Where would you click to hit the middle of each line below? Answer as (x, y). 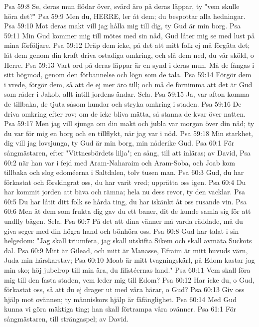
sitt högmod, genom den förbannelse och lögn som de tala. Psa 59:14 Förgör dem (128, 75)
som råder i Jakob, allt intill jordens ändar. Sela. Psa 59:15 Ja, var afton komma (127, 94)
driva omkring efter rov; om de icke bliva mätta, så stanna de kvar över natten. (125, 113)
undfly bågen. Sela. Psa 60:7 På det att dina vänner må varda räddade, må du (124, 221)
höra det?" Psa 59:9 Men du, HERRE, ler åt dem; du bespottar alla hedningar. (125, 16)
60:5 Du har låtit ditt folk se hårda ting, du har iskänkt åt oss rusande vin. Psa (126, 201)
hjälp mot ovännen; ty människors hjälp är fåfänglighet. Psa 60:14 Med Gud (120, 299)
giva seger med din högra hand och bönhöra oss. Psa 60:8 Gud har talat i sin (122, 231)
